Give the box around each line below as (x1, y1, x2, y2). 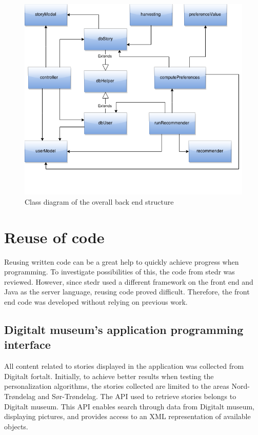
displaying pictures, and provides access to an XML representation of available (4, 411, 251, 422)
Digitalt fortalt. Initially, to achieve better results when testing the (4, 370, 214, 381)
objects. (4, 421, 28, 431)
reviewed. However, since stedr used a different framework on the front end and (4, 276, 253, 287)
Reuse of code (4, 226, 105, 247)
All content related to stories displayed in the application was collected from (4, 361, 244, 371)
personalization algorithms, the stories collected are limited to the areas (4, 381, 229, 391)
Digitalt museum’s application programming (4, 322, 244, 337)
